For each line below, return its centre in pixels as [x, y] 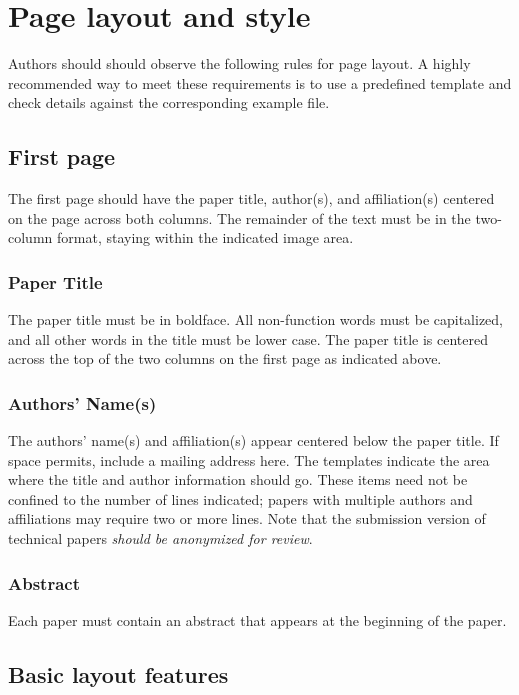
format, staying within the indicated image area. [205, 237]
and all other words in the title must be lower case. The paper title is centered [248, 338]
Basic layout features [118, 673]
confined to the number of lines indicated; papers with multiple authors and [240, 498]
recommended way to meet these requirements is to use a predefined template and [260, 82]
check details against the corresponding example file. [169, 102]
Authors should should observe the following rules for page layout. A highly [239, 63]
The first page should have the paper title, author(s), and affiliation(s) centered [251, 198]
